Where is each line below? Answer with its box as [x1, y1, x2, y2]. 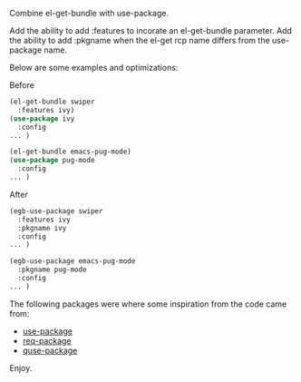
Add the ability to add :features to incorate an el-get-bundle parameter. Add [9, 25, 293, 35]
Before [9, 80, 34, 90]
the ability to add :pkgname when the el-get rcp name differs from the [9, 35, 270, 45]
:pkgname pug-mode [17, 265, 88, 275]
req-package [22, 335, 72, 346]
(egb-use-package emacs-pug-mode [9, 257, 136, 266]
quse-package [22, 345, 78, 356]
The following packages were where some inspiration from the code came [9, 299, 287, 309]
